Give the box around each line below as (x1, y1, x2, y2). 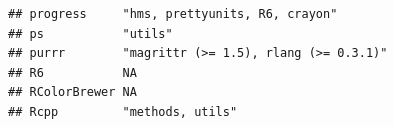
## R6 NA (8, 65, 137, 80)
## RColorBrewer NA (8, 85, 137, 100)
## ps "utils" (8, 26, 173, 41)
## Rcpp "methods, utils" (8, 104, 238, 119)
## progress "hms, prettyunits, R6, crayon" (8, 7, 338, 21)
